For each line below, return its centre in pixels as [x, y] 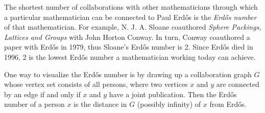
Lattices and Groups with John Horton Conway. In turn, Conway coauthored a [127, 37]
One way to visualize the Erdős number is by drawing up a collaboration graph [128, 74]
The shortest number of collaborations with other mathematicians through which [131, 7]
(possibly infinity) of [169, 104]
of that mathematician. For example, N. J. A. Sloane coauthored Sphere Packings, [133, 27]
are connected [238, 84]
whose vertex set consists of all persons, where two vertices [96, 84]
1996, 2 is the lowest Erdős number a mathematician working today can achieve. [130, 56]
